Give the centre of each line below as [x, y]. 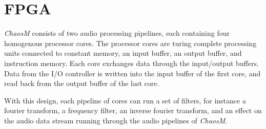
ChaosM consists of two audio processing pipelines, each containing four [117, 33]
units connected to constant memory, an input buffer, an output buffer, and [123, 53]
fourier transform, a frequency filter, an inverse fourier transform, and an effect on [133, 110]
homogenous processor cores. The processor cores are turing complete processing [130, 43]
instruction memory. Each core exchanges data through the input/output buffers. [131, 63]
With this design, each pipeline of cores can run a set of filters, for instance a [125, 100]
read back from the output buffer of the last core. [82, 83]
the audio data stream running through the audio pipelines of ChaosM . [116, 120]
